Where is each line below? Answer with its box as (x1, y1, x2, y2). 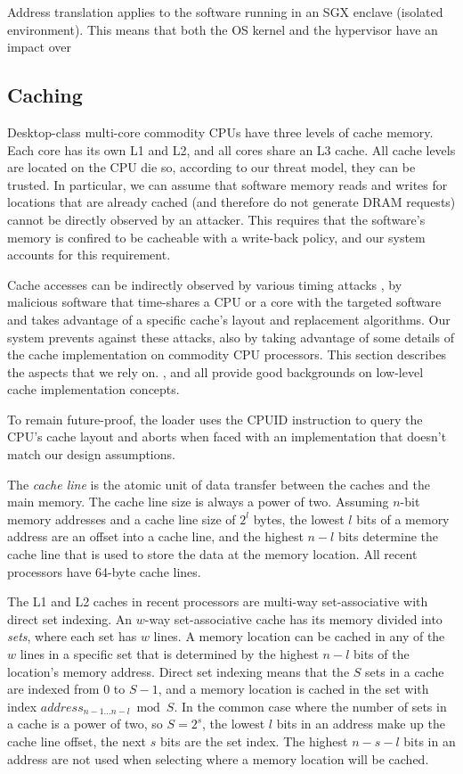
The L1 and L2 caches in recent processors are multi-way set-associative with (7, 592, 428, 611)
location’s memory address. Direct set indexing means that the (7, 662, 350, 680)
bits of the (353, 645, 410, 663)
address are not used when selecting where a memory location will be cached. (7, 749, 429, 768)
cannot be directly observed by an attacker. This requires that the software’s (7, 210, 426, 228)
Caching (7, 81, 83, 109)
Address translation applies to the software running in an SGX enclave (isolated (7, 3, 443, 21)
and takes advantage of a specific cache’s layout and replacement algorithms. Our (7, 309, 451, 328)
